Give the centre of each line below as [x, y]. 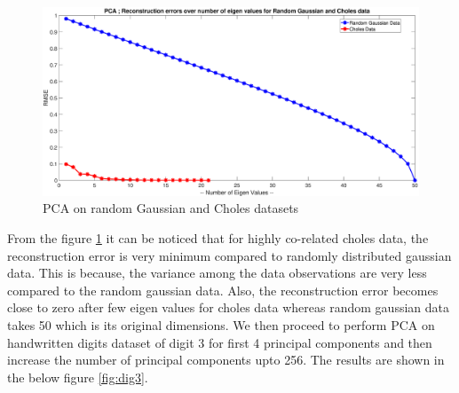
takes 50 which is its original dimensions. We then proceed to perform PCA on [221, 324]
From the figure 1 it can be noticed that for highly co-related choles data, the [218, 238]
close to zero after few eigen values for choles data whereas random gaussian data [228, 307]
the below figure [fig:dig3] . [78, 377]
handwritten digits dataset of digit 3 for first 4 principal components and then [220, 342]
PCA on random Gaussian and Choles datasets [171, 208]
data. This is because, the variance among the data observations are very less [217, 273]
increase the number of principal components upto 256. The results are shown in [226, 360]
